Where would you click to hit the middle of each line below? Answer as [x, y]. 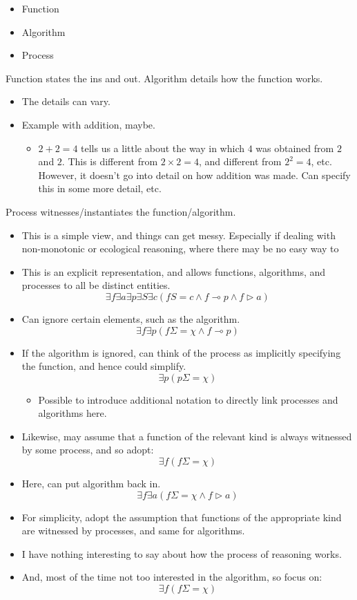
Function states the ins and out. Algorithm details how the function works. [164, 78]
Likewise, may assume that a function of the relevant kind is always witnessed [187, 436]
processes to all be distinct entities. [96, 285]
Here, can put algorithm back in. [91, 484]
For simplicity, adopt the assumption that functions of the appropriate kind [182, 517]
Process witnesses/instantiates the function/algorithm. [121, 211]
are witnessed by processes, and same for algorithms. [133, 531]
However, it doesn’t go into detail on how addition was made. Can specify [194, 175]
